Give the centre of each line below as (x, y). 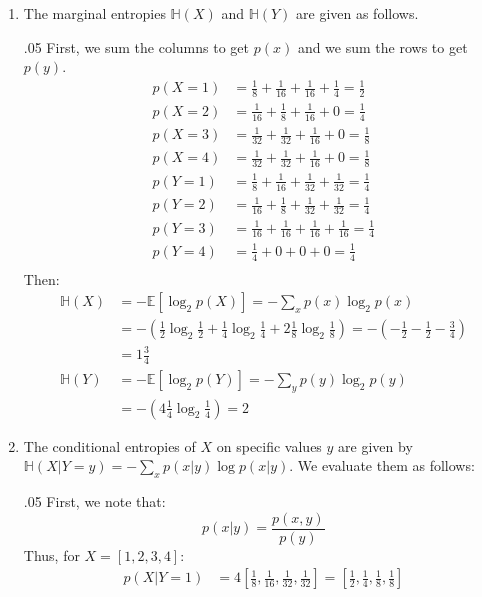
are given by (375, 445)
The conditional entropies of (109, 445)
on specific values (269, 445)
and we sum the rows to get (382, 46)
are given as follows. (357, 13)
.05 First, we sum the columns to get (136, 46)
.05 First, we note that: (94, 501)
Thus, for (51, 554)
